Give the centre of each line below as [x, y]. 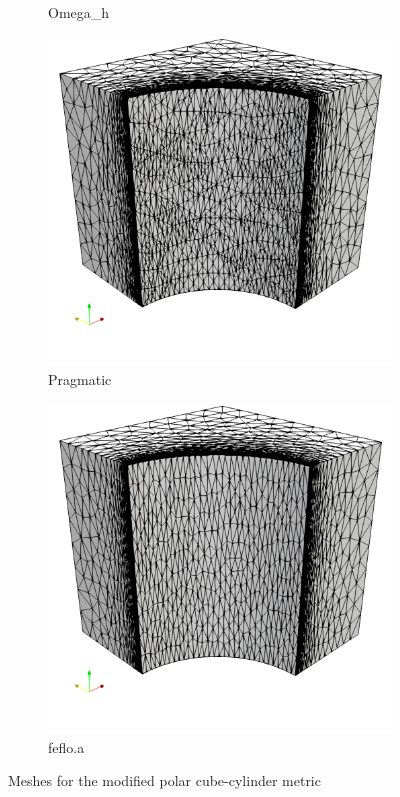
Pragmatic [80, 379]
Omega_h [79, 12]
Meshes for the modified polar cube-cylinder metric [164, 780]
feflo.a [66, 746]
